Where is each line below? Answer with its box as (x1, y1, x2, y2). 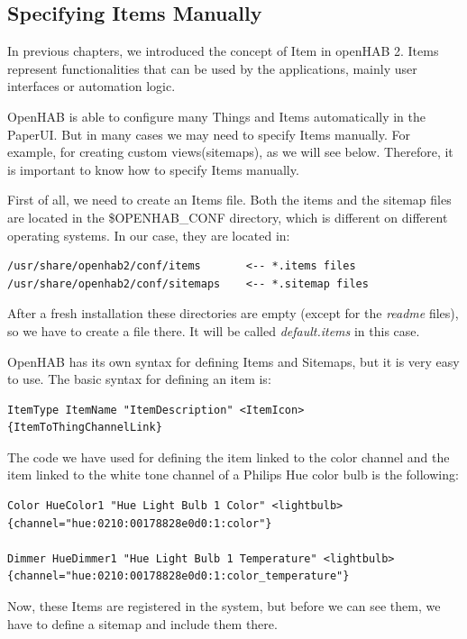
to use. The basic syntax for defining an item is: (7, 370, 271, 388)
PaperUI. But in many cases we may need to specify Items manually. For (7, 124, 410, 143)
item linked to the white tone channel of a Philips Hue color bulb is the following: (7, 465, 459, 484)
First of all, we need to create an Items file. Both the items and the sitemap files (7, 190, 452, 209)
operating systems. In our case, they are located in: (7, 225, 290, 244)
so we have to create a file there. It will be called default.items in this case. (7, 321, 420, 340)
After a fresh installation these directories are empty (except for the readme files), (7, 304, 459, 323)
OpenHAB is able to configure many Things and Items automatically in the (7, 106, 426, 125)
